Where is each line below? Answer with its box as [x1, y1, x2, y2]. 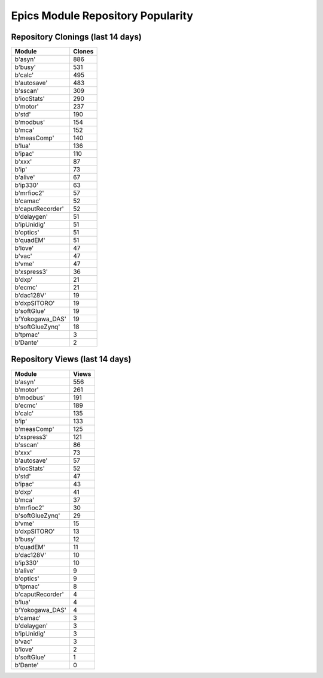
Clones [72, 47, 94, 56]
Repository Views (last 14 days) [11, 354, 132, 364]
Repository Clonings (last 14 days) [11, 32, 142, 42]
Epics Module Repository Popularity [11, 9, 194, 22]
